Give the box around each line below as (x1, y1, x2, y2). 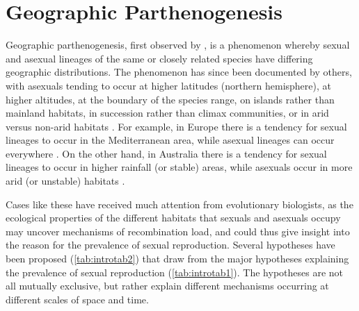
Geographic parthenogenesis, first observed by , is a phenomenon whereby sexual (6, 37, 350, 52)
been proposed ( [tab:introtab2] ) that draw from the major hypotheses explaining (6, 251, 349, 266)
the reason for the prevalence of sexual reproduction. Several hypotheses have (6, 237, 335, 252)
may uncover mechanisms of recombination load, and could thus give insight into (6, 224, 350, 238)
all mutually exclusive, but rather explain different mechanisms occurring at (6, 278, 329, 293)
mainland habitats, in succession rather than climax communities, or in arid (6, 106, 329, 120)
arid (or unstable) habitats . (6, 174, 125, 188)
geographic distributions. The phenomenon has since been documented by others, (6, 65, 352, 79)
